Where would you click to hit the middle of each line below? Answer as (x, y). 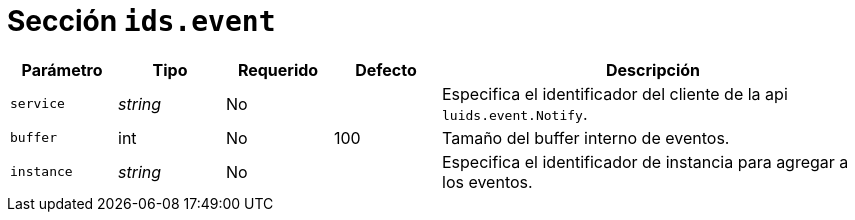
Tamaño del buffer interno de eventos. (586, 137)
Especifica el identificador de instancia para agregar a (645, 161)
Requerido (278, 69)
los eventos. (487, 181)
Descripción (653, 69)
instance (41, 172)
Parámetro (62, 69)
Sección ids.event (141, 21)
